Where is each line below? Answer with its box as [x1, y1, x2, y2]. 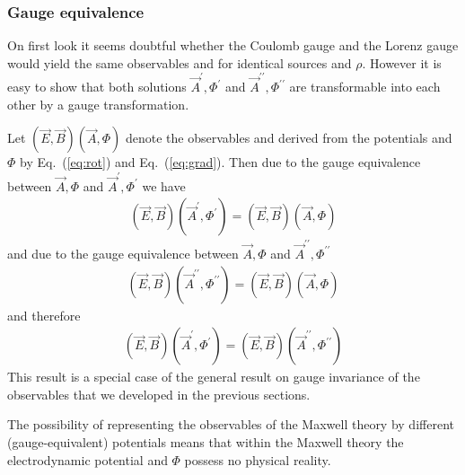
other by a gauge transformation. [7, 94, 189, 113]
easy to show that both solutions [7, 77, 187, 96]
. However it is [362, 53, 442, 72]
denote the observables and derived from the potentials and [125, 128, 452, 147]
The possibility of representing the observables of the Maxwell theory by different [7, 415, 454, 434]
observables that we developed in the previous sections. [7, 384, 311, 403]
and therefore [7, 305, 81, 324]
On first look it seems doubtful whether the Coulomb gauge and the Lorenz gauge [7, 36, 459, 55]
